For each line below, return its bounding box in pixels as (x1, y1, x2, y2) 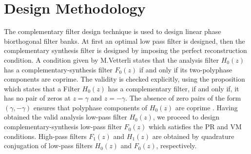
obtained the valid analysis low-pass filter (4, 112, 127, 122)
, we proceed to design (153, 112, 219, 122)
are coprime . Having (175, 102, 238, 112)
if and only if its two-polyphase (139, 64, 232, 74)
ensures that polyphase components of (33, 102, 148, 112)
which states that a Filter (4, 83, 80, 93)
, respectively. (156, 140, 197, 151)
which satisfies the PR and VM (148, 121, 242, 132)
